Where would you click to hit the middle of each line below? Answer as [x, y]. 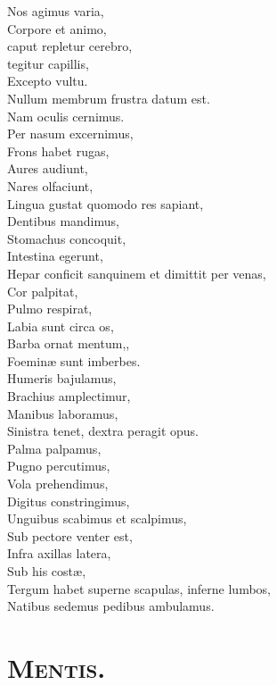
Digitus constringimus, [69, 501]
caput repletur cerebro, [70, 46]
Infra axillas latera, [59, 553]
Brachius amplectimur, [69, 396]
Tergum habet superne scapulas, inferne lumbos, [139, 588]
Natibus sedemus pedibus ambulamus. [111, 606]
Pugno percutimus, [59, 466]
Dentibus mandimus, [63, 221]
